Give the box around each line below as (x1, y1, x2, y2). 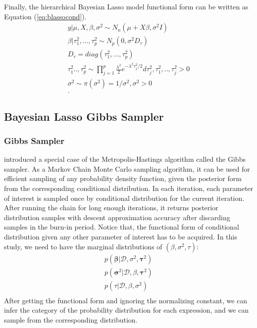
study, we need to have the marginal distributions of (4, 241, 162, 251)
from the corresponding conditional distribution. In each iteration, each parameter (4, 183, 254, 193)
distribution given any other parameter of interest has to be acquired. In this (4, 232, 237, 241)
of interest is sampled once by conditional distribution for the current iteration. (4, 192, 245, 203)
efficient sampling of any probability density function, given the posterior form (4, 173, 242, 184)
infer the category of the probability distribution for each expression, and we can (4, 305, 249, 315)
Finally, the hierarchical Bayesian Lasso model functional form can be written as (4, 1, 249, 11)
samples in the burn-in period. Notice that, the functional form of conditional (4, 222, 239, 232)
